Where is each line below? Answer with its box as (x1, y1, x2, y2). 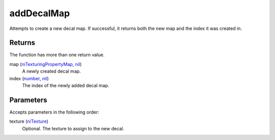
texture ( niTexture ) (9, 118, 48, 124)
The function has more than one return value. (9, 52, 104, 58)
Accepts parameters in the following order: (9, 109, 99, 115)
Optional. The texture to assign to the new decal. (22, 125, 124, 131)
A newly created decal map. (22, 68, 81, 75)
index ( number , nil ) (9, 75, 49, 81)
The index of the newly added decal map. (22, 83, 109, 89)
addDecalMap (9, 8, 70, 19)
